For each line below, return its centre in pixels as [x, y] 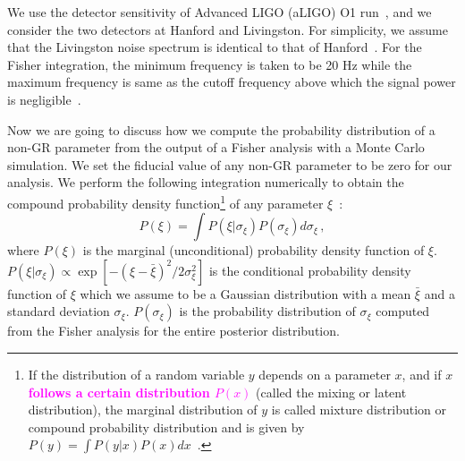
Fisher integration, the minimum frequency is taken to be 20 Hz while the [210, 64]
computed [403, 311]
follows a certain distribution [119, 392]
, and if [422, 374]
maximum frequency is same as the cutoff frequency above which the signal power [232, 82]
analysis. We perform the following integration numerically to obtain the [206, 182]
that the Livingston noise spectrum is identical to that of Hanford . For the [215, 47]
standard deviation [59, 311]
